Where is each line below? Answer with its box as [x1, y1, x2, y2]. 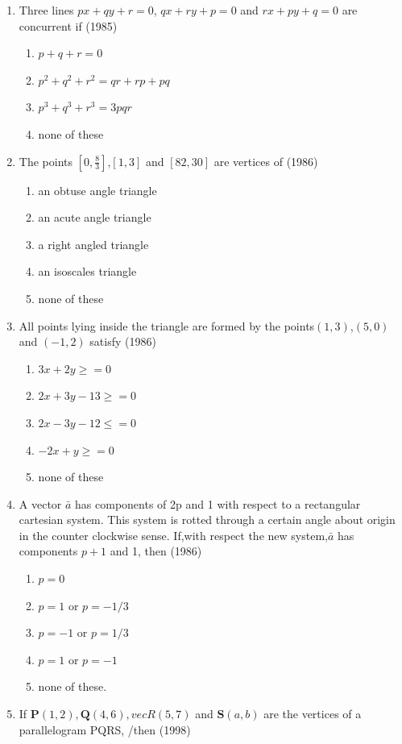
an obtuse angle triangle [38, 181, 157, 198]
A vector [19, 495, 62, 512]
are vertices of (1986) [213, 152, 318, 169]
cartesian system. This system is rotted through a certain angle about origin [19, 511, 396, 528]
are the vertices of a [263, 705, 362, 722]
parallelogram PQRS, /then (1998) [19, 721, 191, 738]
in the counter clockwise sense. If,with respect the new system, [19, 526, 328, 543]
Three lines [19, 2, 74, 18]
